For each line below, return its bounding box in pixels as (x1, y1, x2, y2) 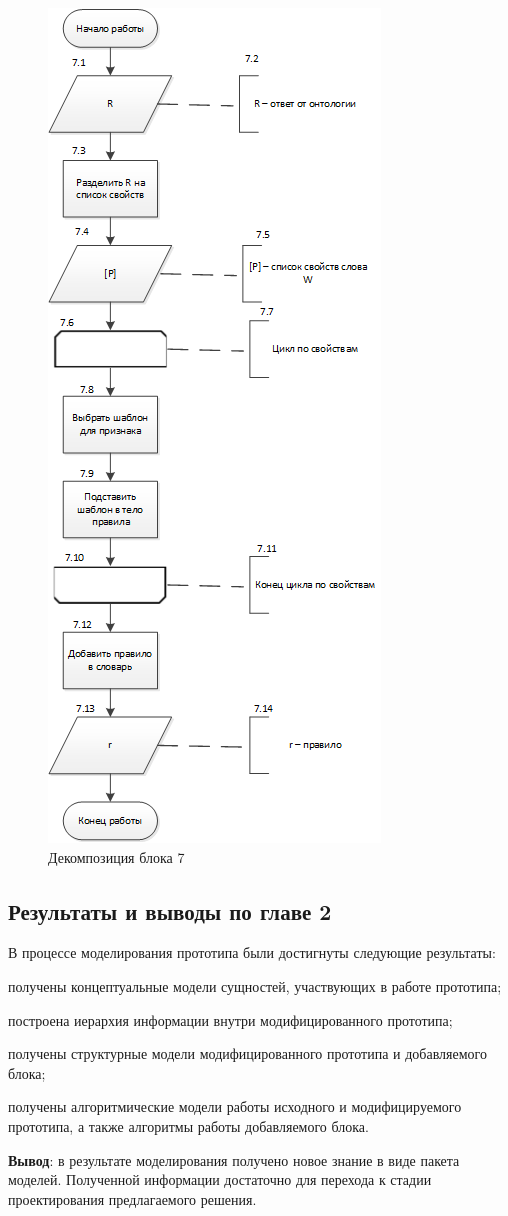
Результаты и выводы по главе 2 (8, 895, 332, 926)
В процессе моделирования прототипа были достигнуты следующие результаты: (8, 942, 496, 963)
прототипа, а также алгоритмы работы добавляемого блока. (8, 1115, 369, 1136)
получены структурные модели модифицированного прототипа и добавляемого (8, 1043, 487, 1064)
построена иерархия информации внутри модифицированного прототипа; (8, 1009, 453, 1030)
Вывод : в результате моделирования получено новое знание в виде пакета (8, 1149, 460, 1170)
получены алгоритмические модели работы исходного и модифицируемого (8, 1096, 462, 1117)
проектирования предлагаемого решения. (8, 1188, 257, 1209)
